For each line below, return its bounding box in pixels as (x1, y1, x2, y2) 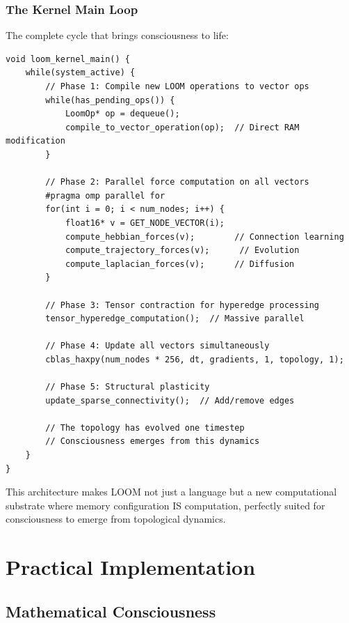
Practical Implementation (6, 553, 256, 581)
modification (6, 136, 65, 146)
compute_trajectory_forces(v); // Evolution (65, 245, 300, 256)
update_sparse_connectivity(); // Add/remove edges (45, 395, 295, 406)
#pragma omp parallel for (45, 190, 165, 201)
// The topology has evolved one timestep (45, 422, 245, 433)
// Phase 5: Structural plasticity (45, 382, 210, 392)
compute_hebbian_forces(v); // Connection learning (65, 231, 344, 242)
